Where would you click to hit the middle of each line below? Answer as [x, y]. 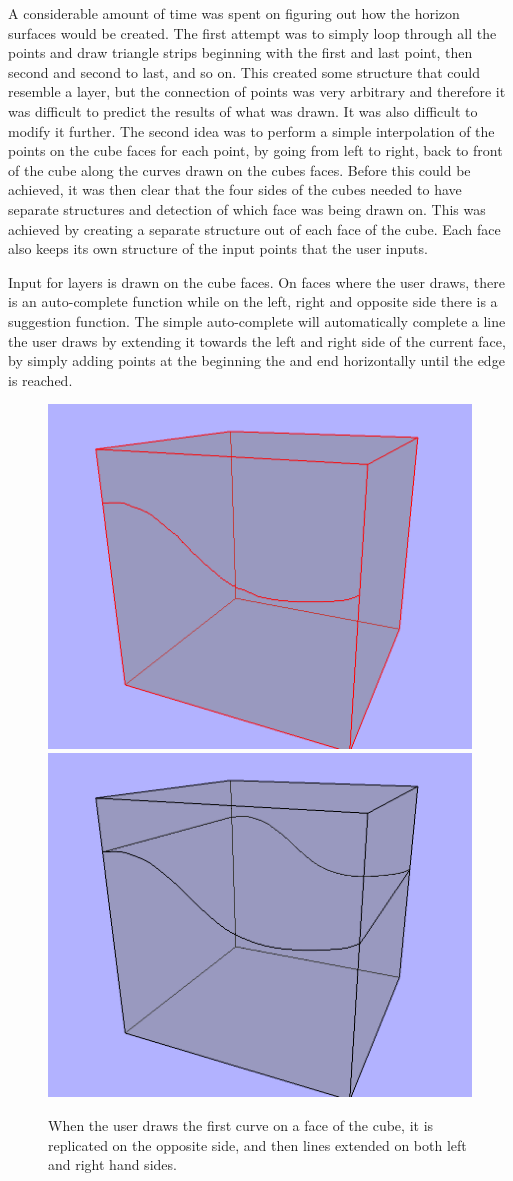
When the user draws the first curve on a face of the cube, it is [241, 1124]
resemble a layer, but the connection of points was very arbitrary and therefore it [257, 91]
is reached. [40, 379]
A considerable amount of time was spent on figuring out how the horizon [234, 13]
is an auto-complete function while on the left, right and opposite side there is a [253, 301]
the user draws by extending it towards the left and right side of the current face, [257, 340]
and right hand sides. [112, 1164]
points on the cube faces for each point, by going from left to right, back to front [255, 150]
